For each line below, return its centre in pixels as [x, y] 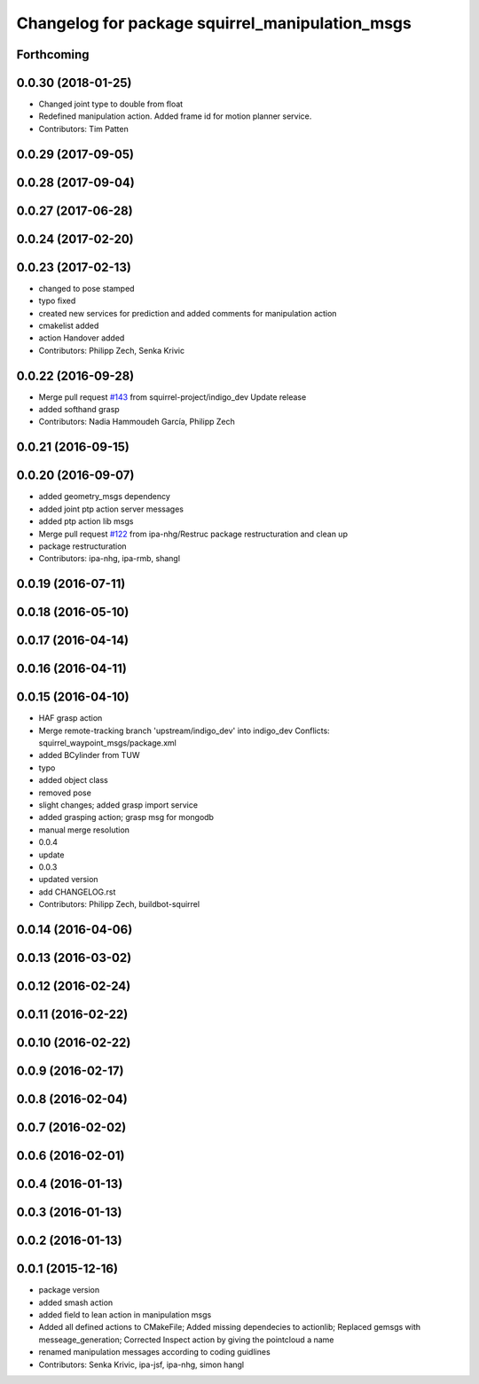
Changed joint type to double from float [111, 104]
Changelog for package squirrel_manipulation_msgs [214, 23]
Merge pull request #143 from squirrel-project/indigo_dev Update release [173, 397]
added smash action [76, 1302]
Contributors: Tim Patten [83, 129]
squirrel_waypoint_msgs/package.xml [108, 743]
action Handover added [82, 338]
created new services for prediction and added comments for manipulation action [188, 313]
